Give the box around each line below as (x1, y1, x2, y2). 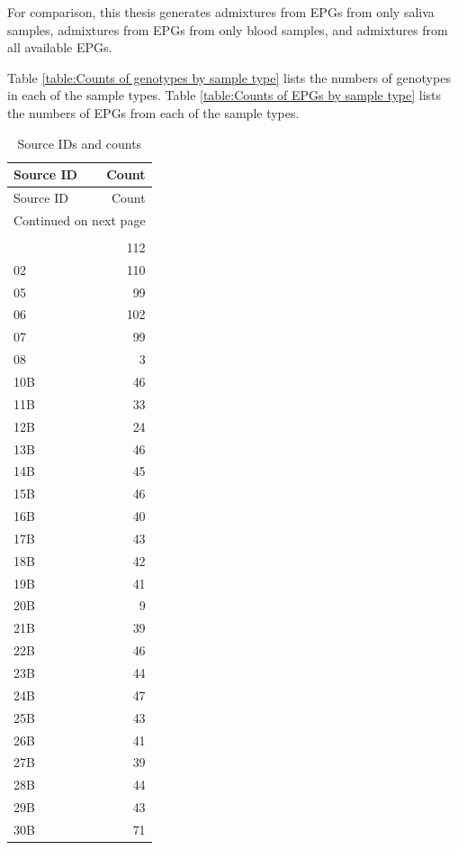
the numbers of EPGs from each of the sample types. (7, 103, 300, 122)
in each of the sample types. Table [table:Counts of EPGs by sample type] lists (7, 86, 442, 105)
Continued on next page (13, 210, 146, 229)
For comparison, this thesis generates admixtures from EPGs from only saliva (7, 3, 435, 21)
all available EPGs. (7, 38, 112, 57)
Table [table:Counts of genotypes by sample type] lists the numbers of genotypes (7, 68, 451, 87)
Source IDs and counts (17, 133, 142, 152)
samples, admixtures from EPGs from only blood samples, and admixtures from (7, 20, 448, 39)
